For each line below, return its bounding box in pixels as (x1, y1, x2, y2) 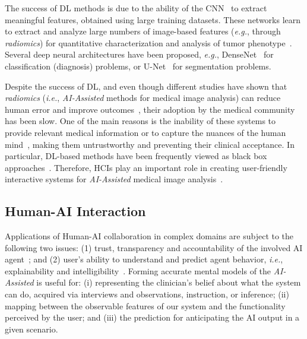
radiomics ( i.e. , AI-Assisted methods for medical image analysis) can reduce (5, 91, 281, 104)
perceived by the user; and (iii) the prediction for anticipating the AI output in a (5, 311, 300, 324)
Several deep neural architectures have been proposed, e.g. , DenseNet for (5, 48, 274, 61)
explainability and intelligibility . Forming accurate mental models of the (5, 264, 271, 277)
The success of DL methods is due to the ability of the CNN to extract (5, 2, 267, 14)
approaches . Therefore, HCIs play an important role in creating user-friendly (5, 161, 287, 173)
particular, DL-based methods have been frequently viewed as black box (5, 150, 267, 162)
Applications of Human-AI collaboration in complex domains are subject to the (5, 230, 294, 242)
